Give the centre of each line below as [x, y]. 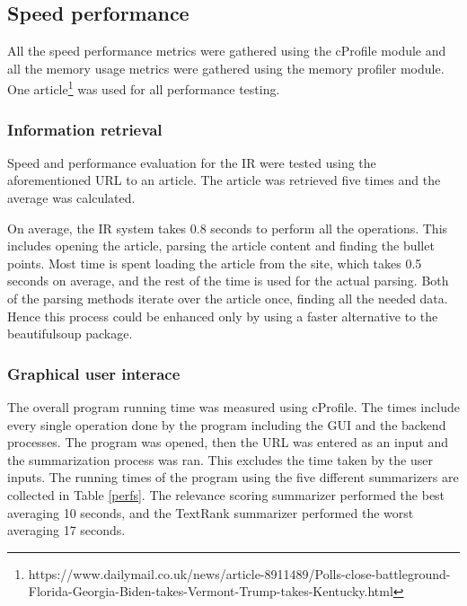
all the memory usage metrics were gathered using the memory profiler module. [226, 68]
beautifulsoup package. [70, 334]
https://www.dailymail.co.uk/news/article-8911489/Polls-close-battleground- [239, 573]
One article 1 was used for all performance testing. [144, 88]
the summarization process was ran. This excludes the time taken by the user [220, 459]
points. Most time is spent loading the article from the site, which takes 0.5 [215, 263]
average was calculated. [71, 198]
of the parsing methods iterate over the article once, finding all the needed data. [228, 299]
